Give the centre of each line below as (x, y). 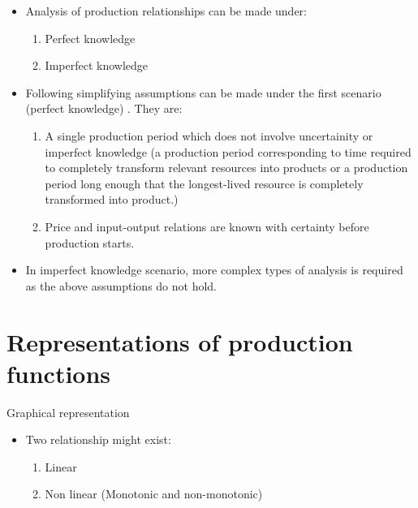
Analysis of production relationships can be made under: (166, 11)
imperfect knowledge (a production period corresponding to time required (228, 151)
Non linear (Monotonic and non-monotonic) (154, 494)
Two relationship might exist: (98, 439)
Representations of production (180, 341)
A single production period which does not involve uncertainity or (209, 135)
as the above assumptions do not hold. (121, 285)
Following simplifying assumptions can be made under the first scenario (203, 92)
